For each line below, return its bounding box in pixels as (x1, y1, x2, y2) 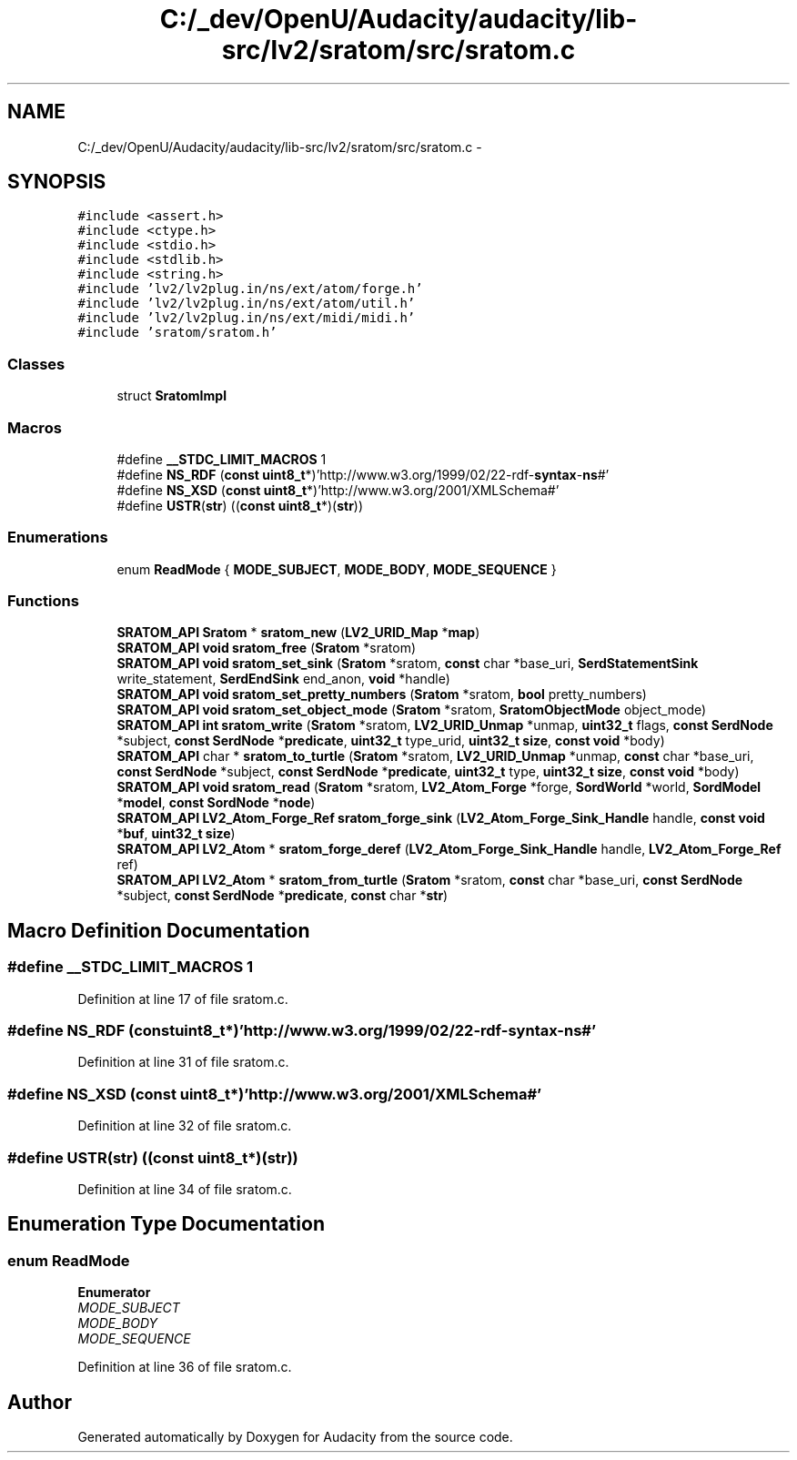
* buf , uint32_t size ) (116, 826, 236, 842)
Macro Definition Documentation (7, 918, 310, 942)
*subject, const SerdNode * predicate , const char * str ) (116, 887, 449, 904)
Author (7, 1390, 72, 1414)
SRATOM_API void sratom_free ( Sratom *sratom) (116, 640, 417, 656)
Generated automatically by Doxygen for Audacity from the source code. (77, 1428, 513, 1445)
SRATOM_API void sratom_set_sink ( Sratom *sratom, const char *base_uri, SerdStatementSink (116, 655, 699, 672)
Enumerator (77, 1284, 151, 1301)
